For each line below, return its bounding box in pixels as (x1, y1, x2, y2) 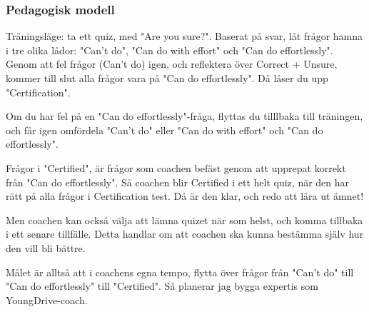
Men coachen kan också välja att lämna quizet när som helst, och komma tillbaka (6, 212, 363, 227)
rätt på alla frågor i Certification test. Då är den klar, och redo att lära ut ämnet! (6, 188, 364, 203)
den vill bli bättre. (6, 240, 86, 255)
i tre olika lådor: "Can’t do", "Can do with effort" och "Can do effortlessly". (6, 42, 333, 57)
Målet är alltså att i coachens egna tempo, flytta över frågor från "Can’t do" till (6, 264, 354, 279)
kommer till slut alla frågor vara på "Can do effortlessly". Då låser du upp (6, 71, 328, 85)
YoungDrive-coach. (6, 292, 88, 307)
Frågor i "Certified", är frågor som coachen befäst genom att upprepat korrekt (6, 160, 346, 175)
